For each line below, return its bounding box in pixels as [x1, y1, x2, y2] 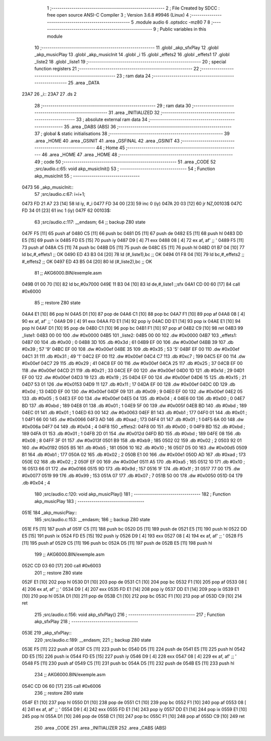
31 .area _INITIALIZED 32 [108, 109, 160, 115]
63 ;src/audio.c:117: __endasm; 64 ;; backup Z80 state [34, 219, 146, 225]
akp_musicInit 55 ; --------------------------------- [34, 173, 140, 179]
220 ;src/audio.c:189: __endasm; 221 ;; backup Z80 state [34, 637, 152, 643]
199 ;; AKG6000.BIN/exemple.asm [34, 551, 105, 557]
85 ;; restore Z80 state [34, 300, 81, 306]
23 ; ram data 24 [116, 73, 151, 79]
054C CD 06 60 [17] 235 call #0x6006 [22, 683, 101, 689]
